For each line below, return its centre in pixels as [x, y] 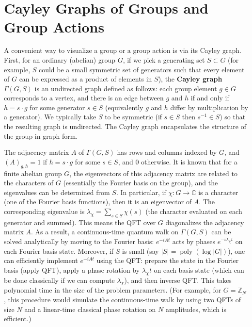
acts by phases [194, 241]
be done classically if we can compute [59, 280]
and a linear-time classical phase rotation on [90, 309]
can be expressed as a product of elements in [86, 79]
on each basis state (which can [199, 270]
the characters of [29, 183]
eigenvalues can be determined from [57, 192]
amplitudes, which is [196, 309]
